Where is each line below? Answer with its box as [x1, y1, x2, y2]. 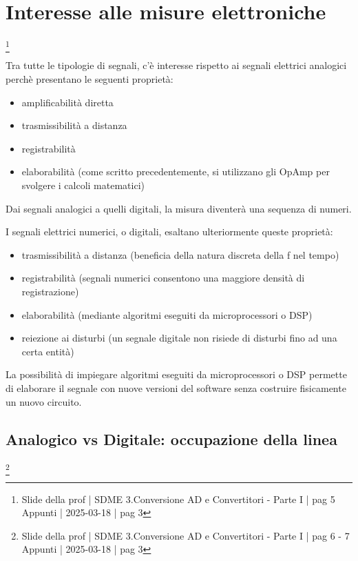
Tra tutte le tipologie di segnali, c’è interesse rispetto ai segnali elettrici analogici [6, 58, 347, 72]
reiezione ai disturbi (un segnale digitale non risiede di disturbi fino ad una [21, 331, 337, 345]
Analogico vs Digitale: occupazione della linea [6, 428, 337, 449]
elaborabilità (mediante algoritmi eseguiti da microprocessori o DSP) [21, 307, 313, 322]
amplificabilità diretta [21, 95, 114, 109]
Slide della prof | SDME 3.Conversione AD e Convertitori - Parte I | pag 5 [21, 491, 335, 506]
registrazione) [21, 284, 79, 298]
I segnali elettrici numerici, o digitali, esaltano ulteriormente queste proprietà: [6, 224, 333, 239]
